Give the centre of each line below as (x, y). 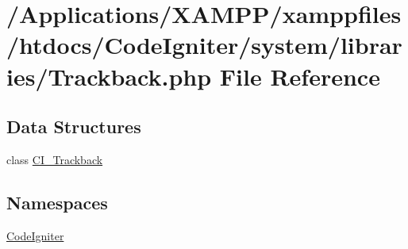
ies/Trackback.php (109, 76)
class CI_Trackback (55, 159)
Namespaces (57, 202)
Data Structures (74, 126)
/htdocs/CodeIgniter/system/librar (204, 45)
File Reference (300, 76)
